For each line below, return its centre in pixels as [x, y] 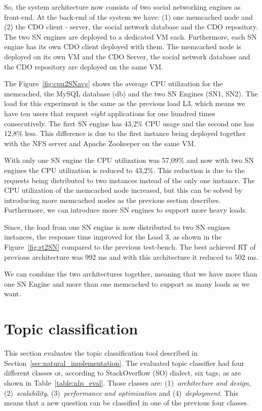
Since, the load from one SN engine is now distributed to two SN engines [117, 227]
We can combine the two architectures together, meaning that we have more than [131, 274]
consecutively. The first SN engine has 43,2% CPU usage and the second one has [129, 123]
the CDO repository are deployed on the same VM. [84, 66]
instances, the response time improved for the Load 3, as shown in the [113, 237]
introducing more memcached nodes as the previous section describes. [112, 200]
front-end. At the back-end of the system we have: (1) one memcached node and [128, 16]
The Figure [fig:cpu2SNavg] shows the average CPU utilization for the [114, 83]
